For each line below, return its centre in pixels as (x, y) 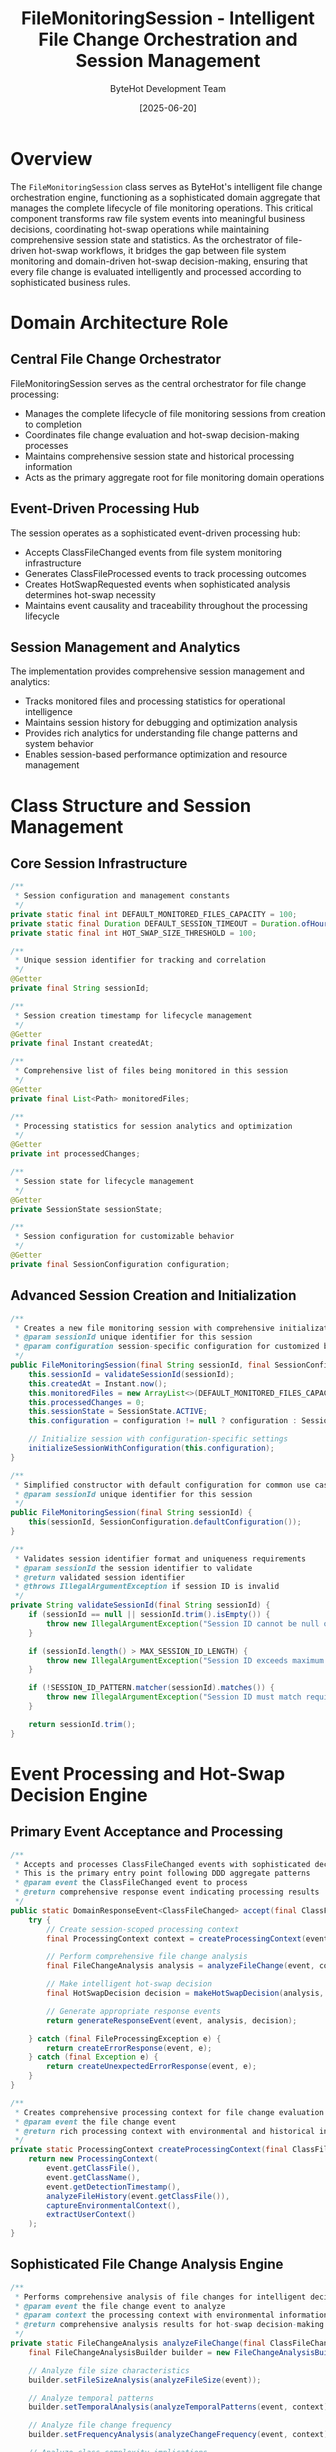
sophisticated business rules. (70, 282)
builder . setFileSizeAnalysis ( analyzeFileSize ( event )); (145, 2380)
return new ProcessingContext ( (93, 2159)
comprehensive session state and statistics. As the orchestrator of (147, 239)
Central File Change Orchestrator (116, 359)
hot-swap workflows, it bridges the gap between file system (162, 250)
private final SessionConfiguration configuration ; (120, 1264)
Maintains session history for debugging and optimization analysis (161, 723)
